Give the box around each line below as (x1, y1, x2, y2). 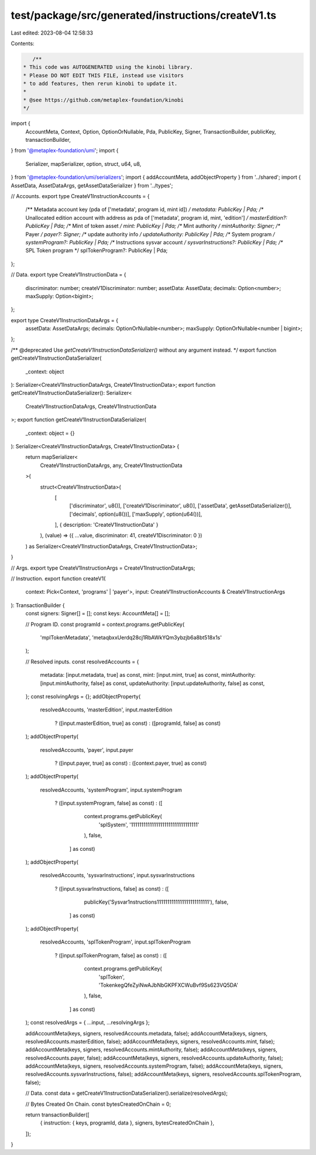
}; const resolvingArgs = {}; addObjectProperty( (25, 693, 141, 700)
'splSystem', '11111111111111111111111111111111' (98, 821, 200, 828)
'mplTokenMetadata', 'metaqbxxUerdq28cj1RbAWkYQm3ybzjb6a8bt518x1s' (40, 634, 222, 641)
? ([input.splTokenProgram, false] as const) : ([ (54, 952, 167, 959)
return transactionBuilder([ (25, 1111, 90, 1119)
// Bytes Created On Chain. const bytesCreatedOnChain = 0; (25, 1101, 171, 1108)
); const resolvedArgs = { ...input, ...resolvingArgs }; (25, 1019, 150, 1026)
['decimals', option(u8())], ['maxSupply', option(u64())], (69, 510, 202, 517)
